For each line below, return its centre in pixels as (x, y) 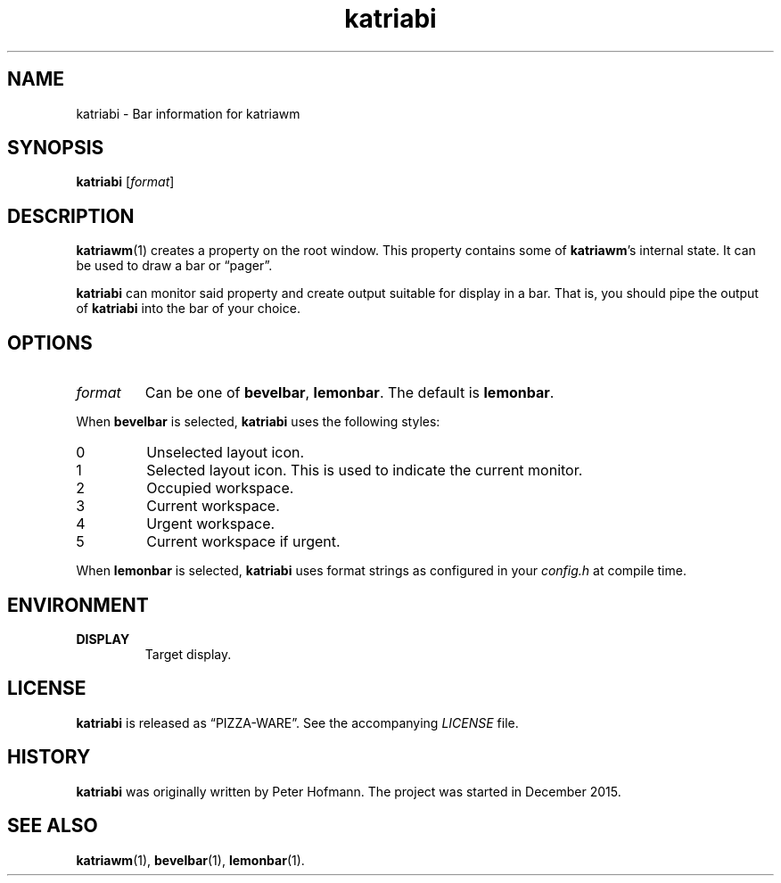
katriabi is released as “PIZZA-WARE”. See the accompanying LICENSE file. (297, 722)
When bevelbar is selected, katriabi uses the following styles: (258, 422)
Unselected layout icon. (226, 453)
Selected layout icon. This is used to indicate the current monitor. (365, 470)
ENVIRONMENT (78, 605)
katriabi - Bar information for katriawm (188, 113)
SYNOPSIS (56, 148)
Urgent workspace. (211, 524)
